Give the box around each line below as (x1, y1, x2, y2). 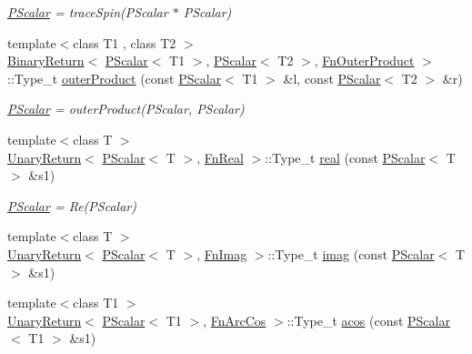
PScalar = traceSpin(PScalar (7, 3, 168, 21)
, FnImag (196, 244, 247, 263)
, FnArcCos (203, 310, 266, 329)
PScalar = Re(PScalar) (7, 196, 136, 215)
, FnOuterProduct (314, 51, 415, 70)
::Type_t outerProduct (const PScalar (7, 68, 222, 87)
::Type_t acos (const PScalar (286, 310, 450, 329)
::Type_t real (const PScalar (265, 147, 426, 167)
